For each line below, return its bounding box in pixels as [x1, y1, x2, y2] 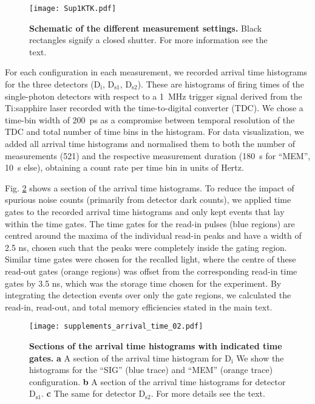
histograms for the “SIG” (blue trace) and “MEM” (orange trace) [29, 363, 273, 376]
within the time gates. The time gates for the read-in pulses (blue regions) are [5, 217, 295, 230]
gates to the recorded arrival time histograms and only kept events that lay [5, 205, 285, 217]
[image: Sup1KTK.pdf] [29, 4, 117, 13]
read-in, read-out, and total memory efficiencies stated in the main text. [5, 300, 273, 313]
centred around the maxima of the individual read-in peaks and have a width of [5, 229, 302, 242]
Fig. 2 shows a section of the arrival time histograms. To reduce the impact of [5, 181, 294, 194]
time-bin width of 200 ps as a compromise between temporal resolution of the [5, 113, 295, 126]
